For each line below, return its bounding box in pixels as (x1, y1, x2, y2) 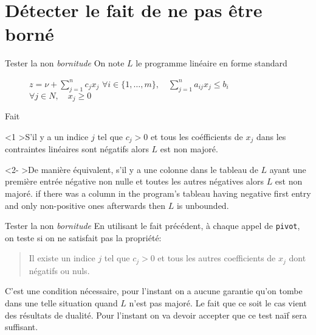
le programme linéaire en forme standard (136, 57, 287, 69)
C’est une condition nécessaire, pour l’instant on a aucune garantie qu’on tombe (5, 284, 303, 297)
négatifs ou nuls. (29, 264, 90, 277)
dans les (256, 130, 286, 143)
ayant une (269, 163, 306, 175)
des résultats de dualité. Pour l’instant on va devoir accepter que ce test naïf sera (5, 308, 307, 321)
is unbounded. (176, 199, 229, 211)
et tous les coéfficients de (150, 130, 243, 143)
